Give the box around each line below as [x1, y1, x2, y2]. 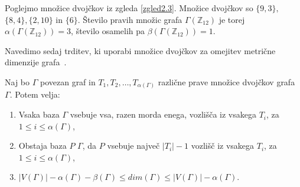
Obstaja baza [18, 139, 67, 152]
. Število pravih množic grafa [77, 13, 182, 25]
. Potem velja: [9, 88, 60, 101]
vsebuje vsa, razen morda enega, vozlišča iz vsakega [70, 108, 256, 121]
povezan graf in [40, 75, 96, 88]
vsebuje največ [107, 139, 160, 152]
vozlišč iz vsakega [191, 139, 255, 152]
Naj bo [5, 75, 30, 88]
